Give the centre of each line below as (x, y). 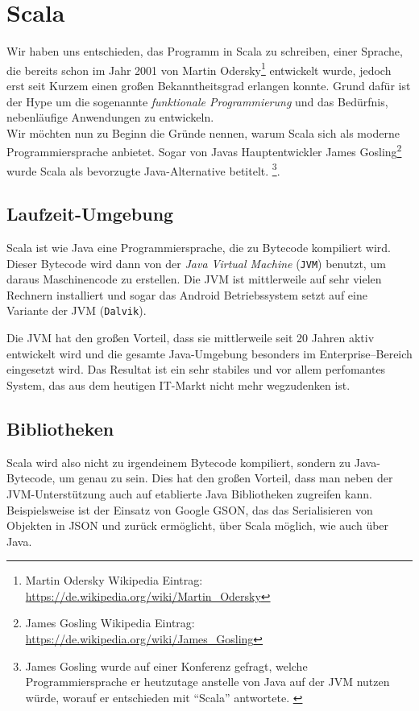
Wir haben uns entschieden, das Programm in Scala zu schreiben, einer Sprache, (205, 51)
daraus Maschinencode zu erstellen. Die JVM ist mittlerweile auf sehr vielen (194, 279)
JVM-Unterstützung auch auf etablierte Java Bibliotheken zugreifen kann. (189, 493)
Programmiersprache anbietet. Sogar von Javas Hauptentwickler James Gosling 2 (204, 150)
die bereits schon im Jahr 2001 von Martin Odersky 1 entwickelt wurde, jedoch (199, 68)
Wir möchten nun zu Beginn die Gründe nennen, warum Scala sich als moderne (203, 132)
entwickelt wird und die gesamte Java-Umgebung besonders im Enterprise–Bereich (209, 353)
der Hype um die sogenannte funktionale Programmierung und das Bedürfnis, (197, 101)
